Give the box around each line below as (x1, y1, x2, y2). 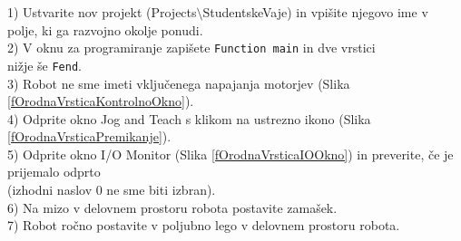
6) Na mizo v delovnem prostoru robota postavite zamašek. (7, 198, 338, 217)
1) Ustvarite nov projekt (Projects (7, 3, 197, 21)
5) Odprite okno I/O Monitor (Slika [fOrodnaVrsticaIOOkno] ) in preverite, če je (7, 144, 454, 163)
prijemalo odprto (7, 162, 101, 181)
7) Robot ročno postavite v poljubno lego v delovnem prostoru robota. (7, 216, 400, 235)
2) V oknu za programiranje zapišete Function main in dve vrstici (7, 38, 376, 57)
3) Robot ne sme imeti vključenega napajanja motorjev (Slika (7, 73, 350, 92)
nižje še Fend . (7, 55, 82, 74)
